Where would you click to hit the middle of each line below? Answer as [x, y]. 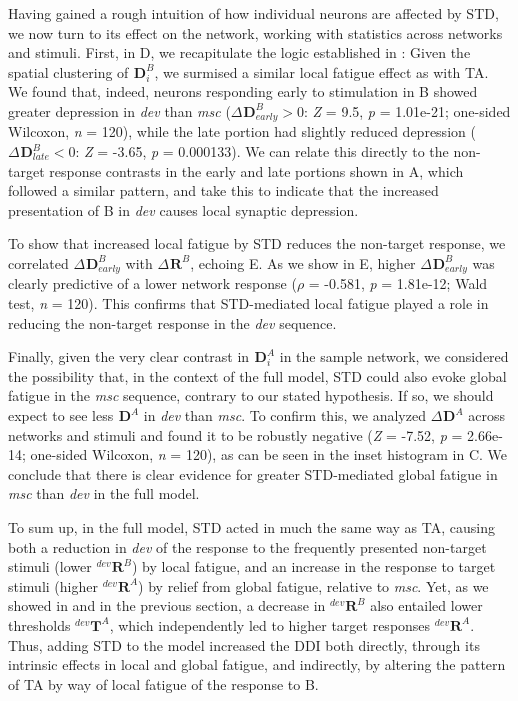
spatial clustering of [68, 71]
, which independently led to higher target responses [270, 624]
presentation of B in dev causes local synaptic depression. [183, 209]
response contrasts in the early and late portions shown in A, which [256, 170]
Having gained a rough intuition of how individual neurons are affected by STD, [253, 13]
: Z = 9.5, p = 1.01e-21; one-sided [407, 110]
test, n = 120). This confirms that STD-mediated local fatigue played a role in [248, 303]
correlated [38, 262]
